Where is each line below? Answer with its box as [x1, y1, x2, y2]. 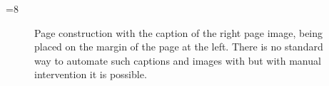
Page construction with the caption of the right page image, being [34, 25, 323, 40]
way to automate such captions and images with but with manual [34, 53, 321, 68]
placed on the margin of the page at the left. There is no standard [34, 39, 323, 54]
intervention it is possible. [34, 67, 147, 82]
